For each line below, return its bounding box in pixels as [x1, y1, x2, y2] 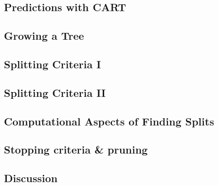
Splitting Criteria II [4, 85, 106, 100]
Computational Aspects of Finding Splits [4, 113, 214, 128]
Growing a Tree [4, 28, 84, 43]
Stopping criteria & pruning [4, 142, 148, 157]
